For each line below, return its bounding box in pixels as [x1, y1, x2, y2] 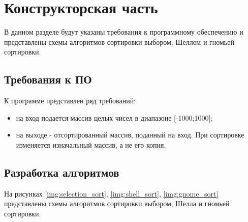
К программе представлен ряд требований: [4, 95, 136, 106]
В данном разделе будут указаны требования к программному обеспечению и [4, 26, 243, 37]
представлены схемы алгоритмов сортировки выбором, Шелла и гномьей [4, 198, 230, 209]
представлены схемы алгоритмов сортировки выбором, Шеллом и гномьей [4, 36, 234, 47]
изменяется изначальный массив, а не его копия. [16, 139, 166, 150]
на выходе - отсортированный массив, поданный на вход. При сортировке [16, 129, 244, 140]
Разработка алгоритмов [4, 164, 119, 180]
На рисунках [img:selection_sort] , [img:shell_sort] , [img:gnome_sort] [4, 188, 219, 199]
